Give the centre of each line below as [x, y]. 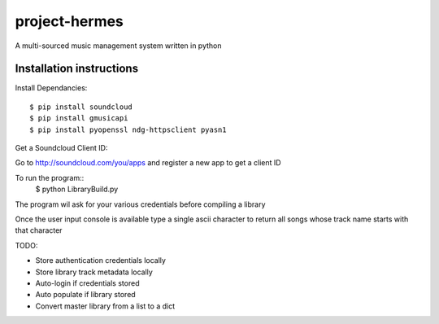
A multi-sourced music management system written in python [118, 46]
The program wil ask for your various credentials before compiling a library [140, 204]
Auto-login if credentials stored [87, 283]
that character [39, 230]
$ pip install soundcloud [81, 107]
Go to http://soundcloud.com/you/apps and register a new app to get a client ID [148, 163]
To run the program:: [50, 177]
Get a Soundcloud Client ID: [61, 148]
